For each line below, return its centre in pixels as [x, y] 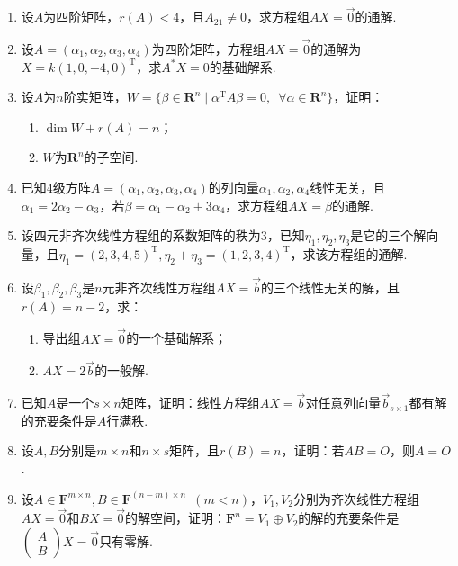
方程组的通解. [368, 253]
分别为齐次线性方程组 [356, 498]
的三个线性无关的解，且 [331, 287]
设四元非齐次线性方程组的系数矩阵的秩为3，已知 [163, 235]
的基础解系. [242, 66]
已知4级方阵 [56, 187]
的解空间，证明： [175, 518]
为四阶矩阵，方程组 [208, 49]
